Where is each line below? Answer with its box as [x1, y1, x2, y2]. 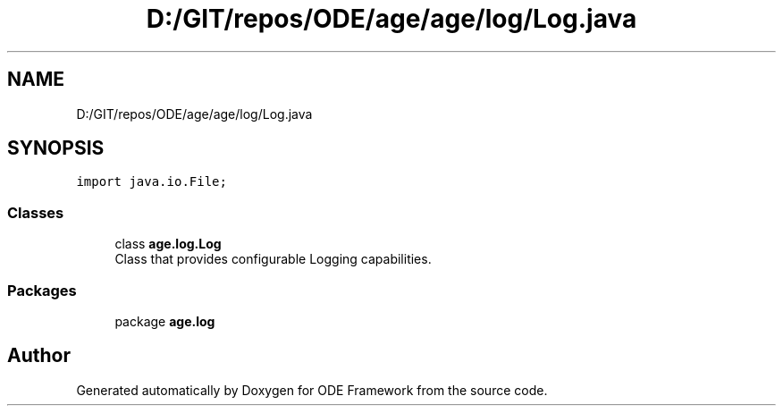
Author [7, 344, 71, 367]
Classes [7, 203, 64, 222]
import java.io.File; [76, 174, 227, 190]
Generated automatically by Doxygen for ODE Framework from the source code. [76, 382, 548, 398]
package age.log [114, 313, 215, 329]
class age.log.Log [114, 236, 222, 252]
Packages [7, 281, 77, 299]
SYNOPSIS [7, 137, 105, 160]
